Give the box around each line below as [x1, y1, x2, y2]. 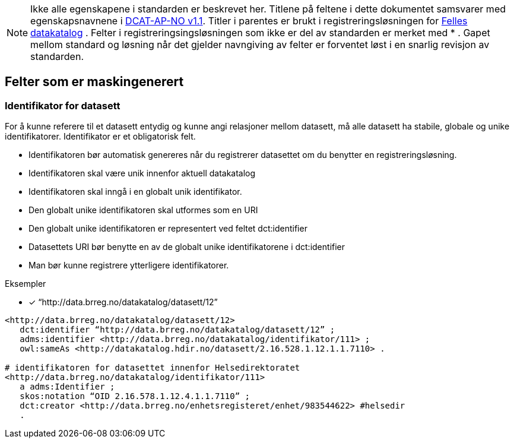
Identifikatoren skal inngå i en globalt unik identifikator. [28, 186, 242, 197]
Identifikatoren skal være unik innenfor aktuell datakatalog [28, 168, 256, 179]
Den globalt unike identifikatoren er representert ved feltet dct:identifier [28, 223, 307, 234]
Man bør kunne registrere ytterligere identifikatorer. [28, 260, 229, 271]
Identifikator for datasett [5, 99, 120, 112]
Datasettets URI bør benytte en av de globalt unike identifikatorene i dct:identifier [28, 242, 345, 252]
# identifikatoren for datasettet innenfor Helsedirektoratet [5, 363, 300, 373]
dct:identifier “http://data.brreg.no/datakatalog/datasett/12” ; [20, 325, 335, 335]
